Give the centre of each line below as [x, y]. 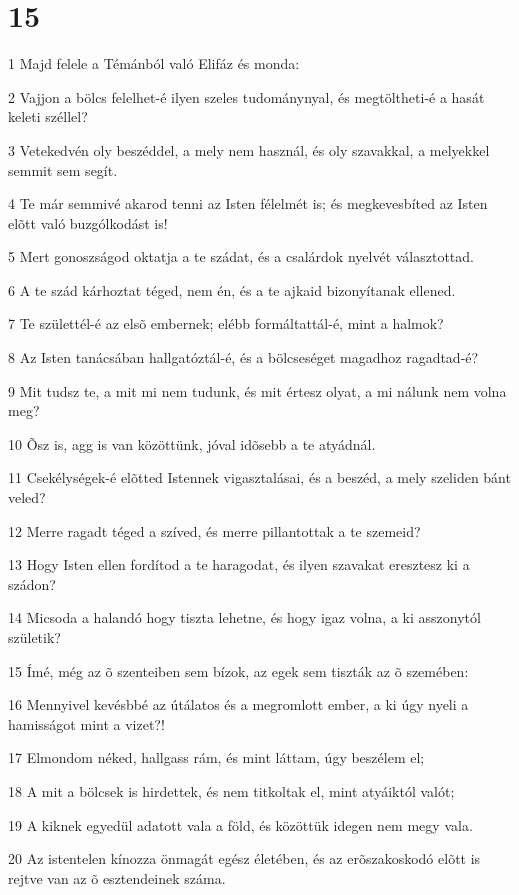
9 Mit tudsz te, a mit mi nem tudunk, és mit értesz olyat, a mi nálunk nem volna [257, 390]
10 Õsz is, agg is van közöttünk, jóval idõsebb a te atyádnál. [192, 443]
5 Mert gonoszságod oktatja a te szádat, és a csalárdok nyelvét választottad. [241, 256]
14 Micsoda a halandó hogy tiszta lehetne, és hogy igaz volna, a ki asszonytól [244, 617]
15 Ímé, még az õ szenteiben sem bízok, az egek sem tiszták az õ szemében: [238, 670]
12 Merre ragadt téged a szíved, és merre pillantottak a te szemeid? [214, 530]
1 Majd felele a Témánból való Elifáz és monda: [154, 63]
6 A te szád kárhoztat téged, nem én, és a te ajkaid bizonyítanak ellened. [232, 289]
